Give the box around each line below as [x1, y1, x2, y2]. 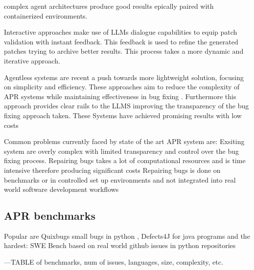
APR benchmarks [4, 208, 96, 223]
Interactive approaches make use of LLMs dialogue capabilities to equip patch [4, 27, 237, 37]
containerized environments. [4, 10, 88, 21]
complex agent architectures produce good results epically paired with [4, 1, 214, 11]
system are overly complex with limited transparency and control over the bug [4, 145, 239, 156]
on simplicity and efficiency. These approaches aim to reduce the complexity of [4, 82, 240, 92]
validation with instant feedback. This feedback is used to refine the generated [4, 36, 238, 46]
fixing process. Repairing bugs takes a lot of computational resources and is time [4, 155, 246, 166]
